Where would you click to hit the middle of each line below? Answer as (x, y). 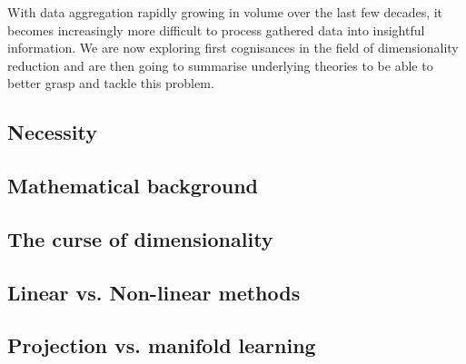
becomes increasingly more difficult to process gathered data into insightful (216, 30)
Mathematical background (133, 186)
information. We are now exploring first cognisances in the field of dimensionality (233, 48)
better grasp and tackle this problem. (111, 83)
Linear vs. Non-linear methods (154, 292)
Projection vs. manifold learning (162, 345)
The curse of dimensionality (140, 238)
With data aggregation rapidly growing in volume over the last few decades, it (225, 12)
